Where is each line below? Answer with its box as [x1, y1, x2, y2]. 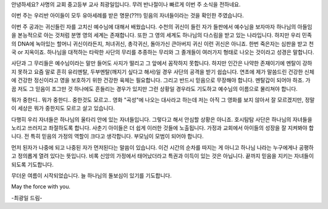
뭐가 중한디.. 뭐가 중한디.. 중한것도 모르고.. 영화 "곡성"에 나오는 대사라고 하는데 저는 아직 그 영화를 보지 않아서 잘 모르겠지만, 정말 [11, 96, 315, 103]
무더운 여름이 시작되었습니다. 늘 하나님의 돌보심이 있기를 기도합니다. [11, 172, 173, 179]
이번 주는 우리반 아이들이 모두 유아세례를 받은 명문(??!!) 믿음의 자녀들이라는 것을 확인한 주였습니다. [11, 12, 244, 19]
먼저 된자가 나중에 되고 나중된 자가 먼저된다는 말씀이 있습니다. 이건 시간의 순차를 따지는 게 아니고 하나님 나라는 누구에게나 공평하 [11, 144, 314, 151]
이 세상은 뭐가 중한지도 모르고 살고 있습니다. [11, 105, 115, 112]
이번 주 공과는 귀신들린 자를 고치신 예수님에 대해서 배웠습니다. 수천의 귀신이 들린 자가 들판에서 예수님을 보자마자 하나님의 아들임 [11, 23, 313, 30]
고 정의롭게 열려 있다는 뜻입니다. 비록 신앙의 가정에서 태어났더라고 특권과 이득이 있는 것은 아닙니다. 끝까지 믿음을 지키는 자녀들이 [11, 152, 314, 160]
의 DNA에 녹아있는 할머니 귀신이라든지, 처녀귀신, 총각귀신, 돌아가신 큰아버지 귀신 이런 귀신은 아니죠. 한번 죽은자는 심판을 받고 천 [11, 40, 314, 47]
